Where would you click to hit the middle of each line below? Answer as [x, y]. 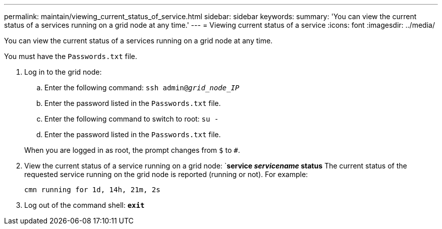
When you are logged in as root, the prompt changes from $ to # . [132, 150]
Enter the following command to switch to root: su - [132, 119]
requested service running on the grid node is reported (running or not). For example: [166, 174]
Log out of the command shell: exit [85, 205]
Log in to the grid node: [63, 72]
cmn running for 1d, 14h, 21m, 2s [92, 190]
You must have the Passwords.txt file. [71, 56]
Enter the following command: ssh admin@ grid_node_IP [142, 88]
